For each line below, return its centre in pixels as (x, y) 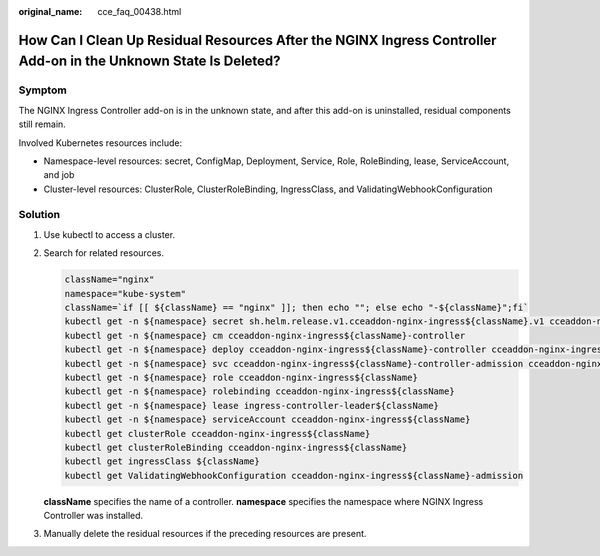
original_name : (50, 11)
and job (59, 175)
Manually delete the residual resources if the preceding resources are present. (205, 534)
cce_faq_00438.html (139, 11)
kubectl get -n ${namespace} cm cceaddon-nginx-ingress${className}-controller (265, 335)
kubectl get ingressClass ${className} (162, 461)
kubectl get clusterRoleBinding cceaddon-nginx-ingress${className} (236, 447)
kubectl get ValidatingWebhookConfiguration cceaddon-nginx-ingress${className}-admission (294, 475)
